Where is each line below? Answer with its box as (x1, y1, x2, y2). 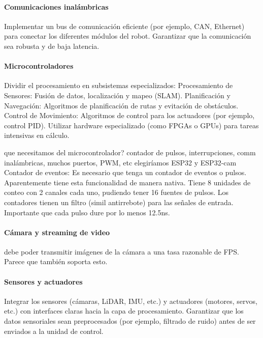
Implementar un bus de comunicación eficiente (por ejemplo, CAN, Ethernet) (4, 20, 245, 31)
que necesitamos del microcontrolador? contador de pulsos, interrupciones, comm (4, 147, 256, 157)
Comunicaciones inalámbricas (4, 1, 109, 12)
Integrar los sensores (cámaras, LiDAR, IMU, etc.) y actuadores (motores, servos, (4, 295, 257, 306)
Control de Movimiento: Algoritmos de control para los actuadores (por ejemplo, (4, 110, 255, 121)
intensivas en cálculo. (4, 130, 70, 140)
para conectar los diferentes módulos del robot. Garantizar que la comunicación (4, 31, 251, 41)
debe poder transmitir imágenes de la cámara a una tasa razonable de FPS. (4, 246, 239, 257)
